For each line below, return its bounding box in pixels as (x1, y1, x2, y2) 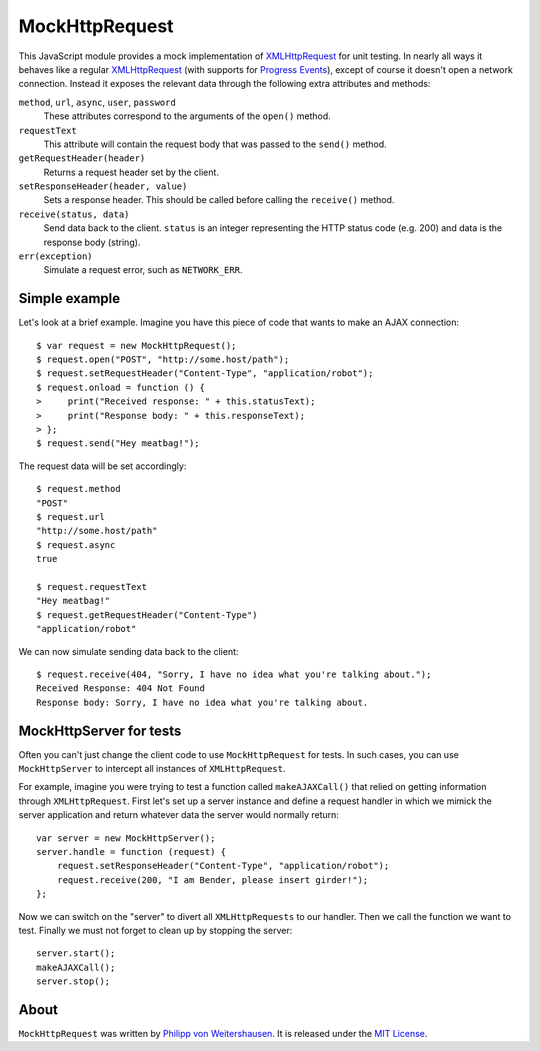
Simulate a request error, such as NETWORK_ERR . (43, 264, 243, 276)
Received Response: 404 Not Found (36, 683, 205, 694)
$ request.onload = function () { (36, 381, 205, 393)
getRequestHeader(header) (18, 153, 146, 164)
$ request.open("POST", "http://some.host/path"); (36, 354, 290, 365)
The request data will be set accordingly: (18, 460, 187, 472)
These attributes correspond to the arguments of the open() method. (43, 110, 332, 122)
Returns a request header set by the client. (43, 166, 220, 178)
